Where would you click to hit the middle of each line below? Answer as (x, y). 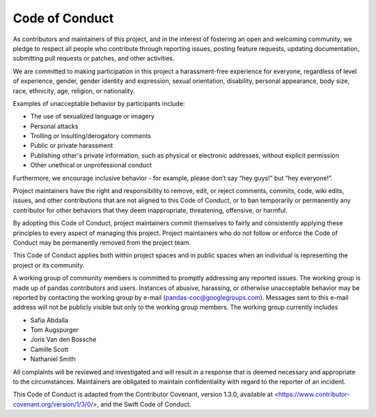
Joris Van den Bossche (63, 340)
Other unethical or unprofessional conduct (91, 165)
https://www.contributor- (314, 395)
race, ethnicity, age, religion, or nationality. (74, 91)
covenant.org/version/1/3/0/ (53, 404)
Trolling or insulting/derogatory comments (91, 136)
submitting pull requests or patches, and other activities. (94, 59)
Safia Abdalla (49, 320)
